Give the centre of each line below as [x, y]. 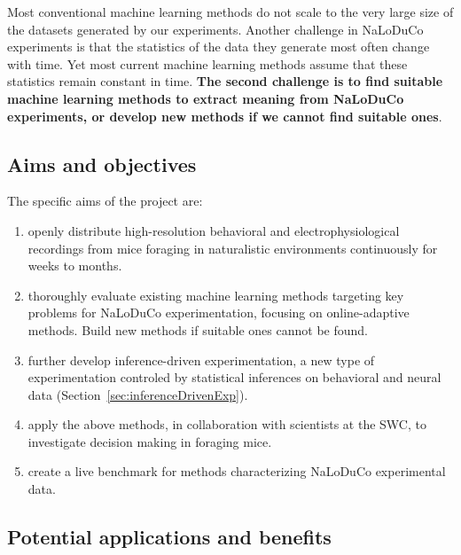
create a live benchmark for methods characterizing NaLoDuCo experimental [237, 471]
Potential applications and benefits [169, 537]
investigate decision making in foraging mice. [150, 441]
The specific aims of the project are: [105, 201]
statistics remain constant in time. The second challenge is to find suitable [225, 81]
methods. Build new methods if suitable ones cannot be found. [198, 329]
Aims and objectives [102, 164]
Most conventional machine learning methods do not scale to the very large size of [230, 12]
